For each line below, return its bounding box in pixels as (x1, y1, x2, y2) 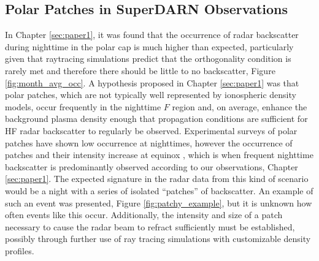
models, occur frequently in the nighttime (5, 100, 161, 113)
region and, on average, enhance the (172, 100, 307, 113)
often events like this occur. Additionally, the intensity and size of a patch (5, 208, 283, 221)
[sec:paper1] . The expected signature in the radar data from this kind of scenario (5, 172, 309, 185)
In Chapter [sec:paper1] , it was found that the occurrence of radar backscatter (5, 28, 299, 41)
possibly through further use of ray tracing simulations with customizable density (5, 232, 311, 245)
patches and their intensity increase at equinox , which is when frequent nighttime (5, 148, 313, 161)
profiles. (5, 244, 34, 257)
